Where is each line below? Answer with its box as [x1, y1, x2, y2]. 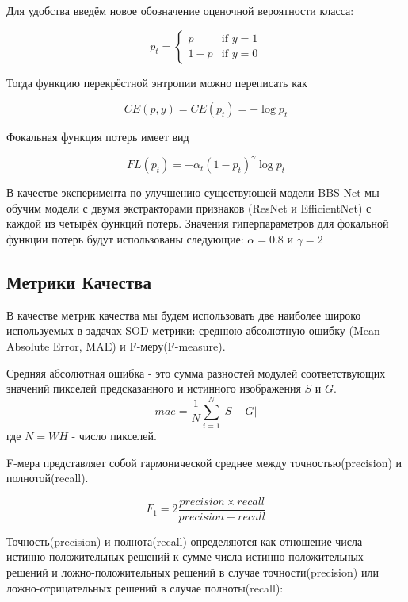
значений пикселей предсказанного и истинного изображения [6, 380, 301, 397]
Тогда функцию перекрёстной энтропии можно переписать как [6, 74, 307, 90]
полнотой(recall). [6, 470, 89, 486]
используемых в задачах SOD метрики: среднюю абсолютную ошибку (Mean [6, 322, 380, 339]
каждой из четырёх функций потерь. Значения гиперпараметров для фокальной [6, 215, 389, 232]
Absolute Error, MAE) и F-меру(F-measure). [6, 338, 226, 355]
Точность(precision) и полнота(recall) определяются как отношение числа [6, 532, 363, 549]
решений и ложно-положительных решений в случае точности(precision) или [6, 563, 379, 580]
